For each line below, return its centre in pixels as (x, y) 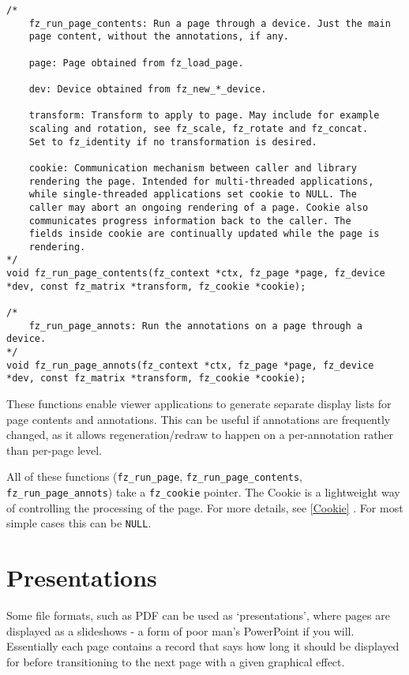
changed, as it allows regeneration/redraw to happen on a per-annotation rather (200, 435)
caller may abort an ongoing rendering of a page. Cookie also (199, 207)
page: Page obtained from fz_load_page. (136, 63)
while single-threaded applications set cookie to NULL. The (193, 195)
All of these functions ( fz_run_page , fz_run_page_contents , (154, 476)
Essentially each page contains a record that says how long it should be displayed (203, 646)
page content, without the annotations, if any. (159, 37)
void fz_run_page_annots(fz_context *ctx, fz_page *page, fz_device (190, 365)
